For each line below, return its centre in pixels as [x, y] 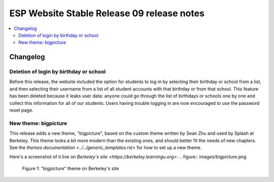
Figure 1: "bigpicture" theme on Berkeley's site [71, 168]
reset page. [21, 110]
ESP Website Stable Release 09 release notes [107, 13]
